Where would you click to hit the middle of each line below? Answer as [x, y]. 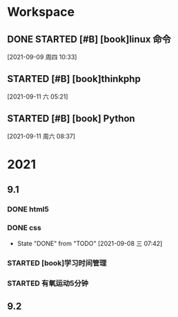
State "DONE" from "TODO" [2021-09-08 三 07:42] [90, 244]
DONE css [24, 228]
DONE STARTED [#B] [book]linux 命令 [89, 39]
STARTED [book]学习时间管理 [57, 263]
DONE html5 [28, 209]
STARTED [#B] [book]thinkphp [74, 79]
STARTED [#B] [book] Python [71, 119]
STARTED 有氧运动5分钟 [48, 283]
